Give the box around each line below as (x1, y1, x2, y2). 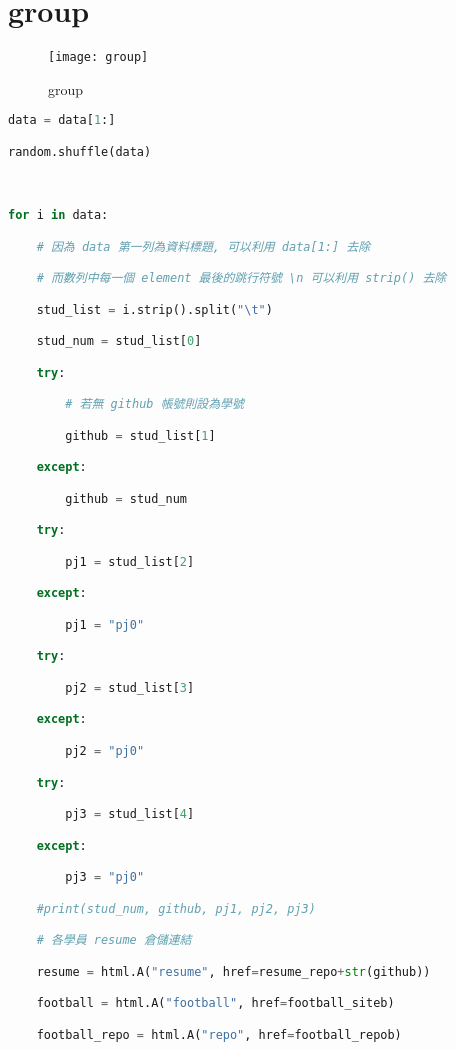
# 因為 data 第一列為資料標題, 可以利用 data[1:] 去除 (36, 239, 371, 254)
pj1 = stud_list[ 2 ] (65, 554, 195, 569)
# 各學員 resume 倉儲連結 (36, 933, 192, 948)
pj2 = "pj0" (65, 744, 145, 758)
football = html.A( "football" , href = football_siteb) (36, 996, 395, 1011)
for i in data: (8, 207, 109, 222)
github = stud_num (65, 491, 187, 506)
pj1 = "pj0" (65, 617, 145, 632)
